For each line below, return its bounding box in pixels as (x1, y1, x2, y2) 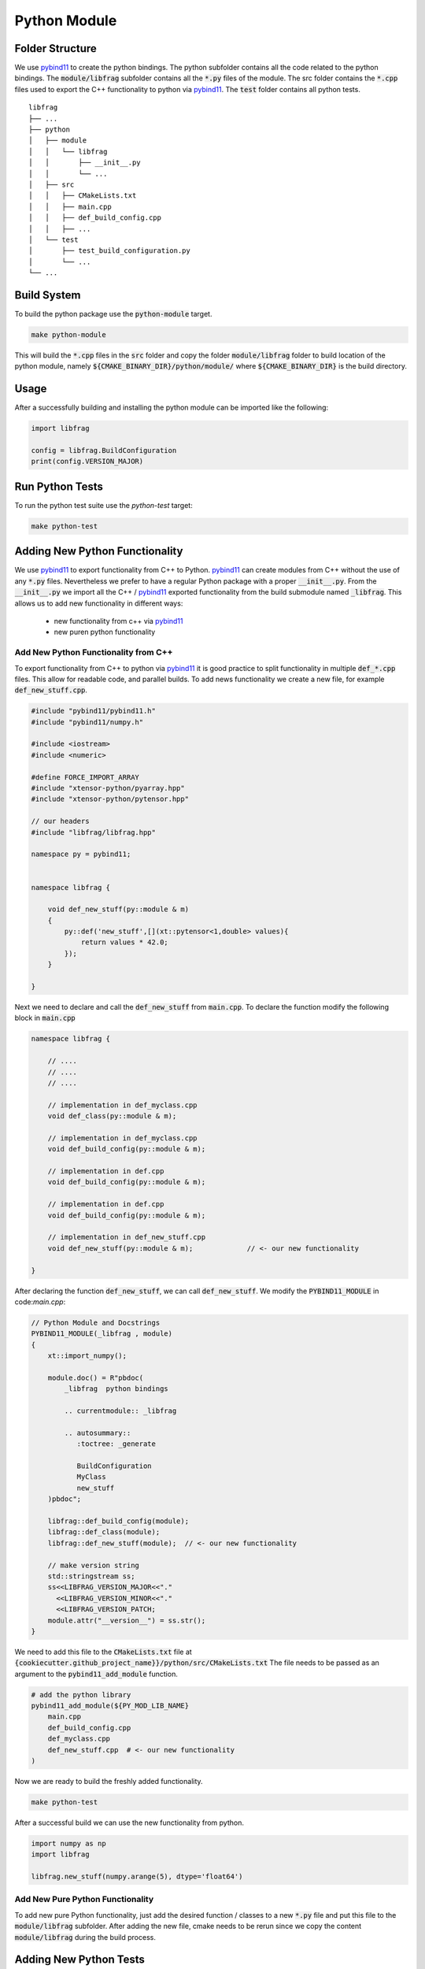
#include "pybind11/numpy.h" (31, 718, 144, 726)
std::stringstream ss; (47, 1571, 135, 1581)
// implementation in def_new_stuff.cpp (47, 1233, 206, 1242)
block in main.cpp (14, 1013, 76, 1023)
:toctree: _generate (76, 1440, 157, 1448)
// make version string (47, 1560, 139, 1570)
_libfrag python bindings (64, 1385, 168, 1393)
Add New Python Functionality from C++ (14, 647, 173, 658)
